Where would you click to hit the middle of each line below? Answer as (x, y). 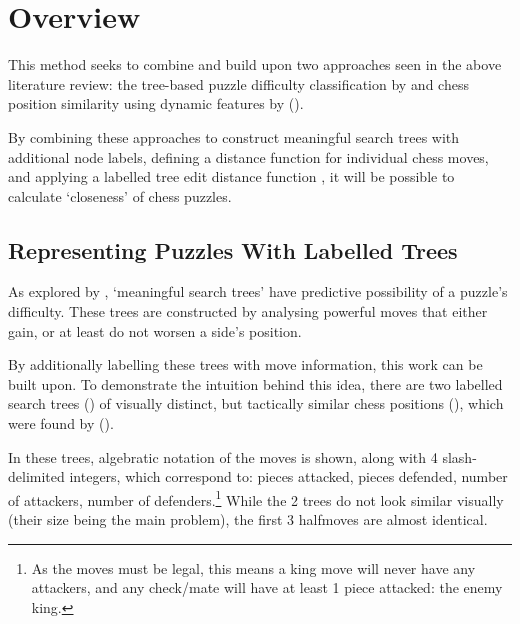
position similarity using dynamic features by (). (156, 103)
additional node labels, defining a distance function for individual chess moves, (248, 156)
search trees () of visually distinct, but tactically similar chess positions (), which (256, 403)
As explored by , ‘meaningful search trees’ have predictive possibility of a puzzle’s (258, 291)
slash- (459, 456)
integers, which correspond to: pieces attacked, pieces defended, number (288, 476)
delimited (36, 476)
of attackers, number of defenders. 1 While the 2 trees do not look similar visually (256, 498)
